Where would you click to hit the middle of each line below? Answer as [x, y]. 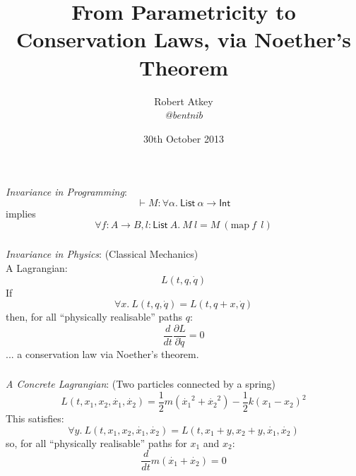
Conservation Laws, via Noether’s [184, 39]
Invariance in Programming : [66, 192]
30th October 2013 [184, 138]
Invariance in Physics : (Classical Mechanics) [102, 254]
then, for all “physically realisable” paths [94, 317]
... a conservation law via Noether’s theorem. [102, 353]
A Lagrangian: [37, 267]
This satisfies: [35, 418]
